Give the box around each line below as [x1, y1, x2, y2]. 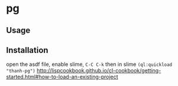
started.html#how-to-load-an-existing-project [6, 73, 118, 81]
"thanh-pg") [6, 68, 35, 74]
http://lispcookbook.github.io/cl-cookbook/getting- [36, 67, 161, 74]
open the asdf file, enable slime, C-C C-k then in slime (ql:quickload [6, 61, 173, 68]
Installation [6, 45, 48, 55]
